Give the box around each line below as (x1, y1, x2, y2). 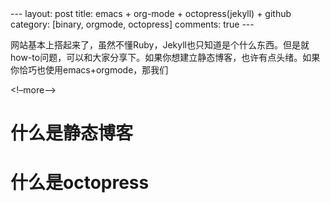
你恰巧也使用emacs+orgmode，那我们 (10, 64, 169, 76)
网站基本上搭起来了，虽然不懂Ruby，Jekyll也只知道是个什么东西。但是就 (10, 39, 310, 51)
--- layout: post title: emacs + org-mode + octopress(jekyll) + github (10, 8, 292, 19)
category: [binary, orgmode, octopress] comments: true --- (10, 18, 255, 30)
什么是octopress (10, 172, 150, 194)
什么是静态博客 (10, 122, 134, 145)
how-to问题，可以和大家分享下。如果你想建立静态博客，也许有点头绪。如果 (10, 52, 321, 63)
